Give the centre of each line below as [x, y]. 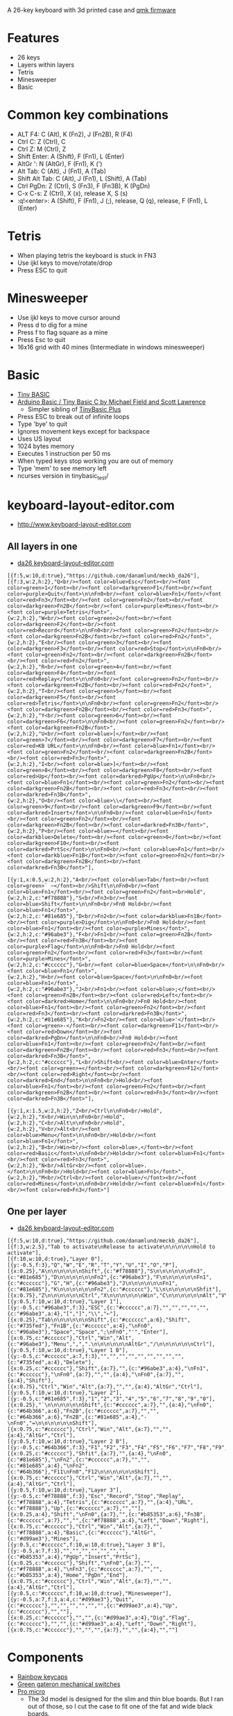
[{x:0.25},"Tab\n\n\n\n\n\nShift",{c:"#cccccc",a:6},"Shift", [99, 1320]
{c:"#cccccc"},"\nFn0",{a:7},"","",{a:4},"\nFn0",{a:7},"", [96, 1375]
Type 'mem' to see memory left [62, 468]
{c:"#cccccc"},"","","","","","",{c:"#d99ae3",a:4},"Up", [93, 1606]
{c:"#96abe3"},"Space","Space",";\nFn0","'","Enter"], [88, 1332]
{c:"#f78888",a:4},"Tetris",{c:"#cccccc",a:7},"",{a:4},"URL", [101, 1503]
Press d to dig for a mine [52, 325]
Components [45, 1658]
